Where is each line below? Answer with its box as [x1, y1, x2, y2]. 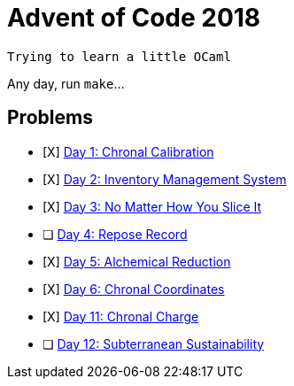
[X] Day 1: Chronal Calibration [43, 143, 214, 159]
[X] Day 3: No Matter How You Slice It [43, 198, 262, 214]
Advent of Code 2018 [7, 3, 261, 33]
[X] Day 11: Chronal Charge [43, 308, 199, 324]
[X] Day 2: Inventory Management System [43, 171, 287, 187]
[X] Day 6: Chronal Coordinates [43, 281, 225, 297]
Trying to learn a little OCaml [7, 49, 231, 64]
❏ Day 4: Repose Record [43, 226, 188, 242]
